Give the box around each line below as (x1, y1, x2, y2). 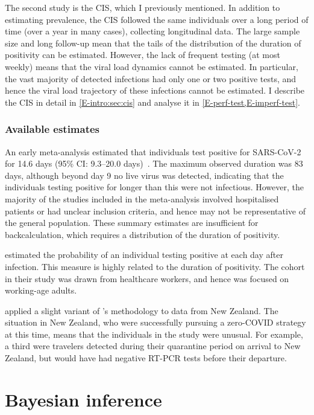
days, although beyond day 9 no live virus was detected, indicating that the (5, 169, 284, 181)
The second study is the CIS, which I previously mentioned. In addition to (5, 1, 280, 13)
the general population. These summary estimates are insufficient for (5, 216, 259, 229)
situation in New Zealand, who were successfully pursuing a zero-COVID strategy (5, 316, 306, 329)
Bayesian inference (5, 387, 162, 411)
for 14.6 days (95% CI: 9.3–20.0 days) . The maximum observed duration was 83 (5, 157, 303, 170)
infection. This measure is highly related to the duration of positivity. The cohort (5, 260, 305, 272)
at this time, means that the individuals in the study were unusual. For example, (5, 327, 303, 340)
